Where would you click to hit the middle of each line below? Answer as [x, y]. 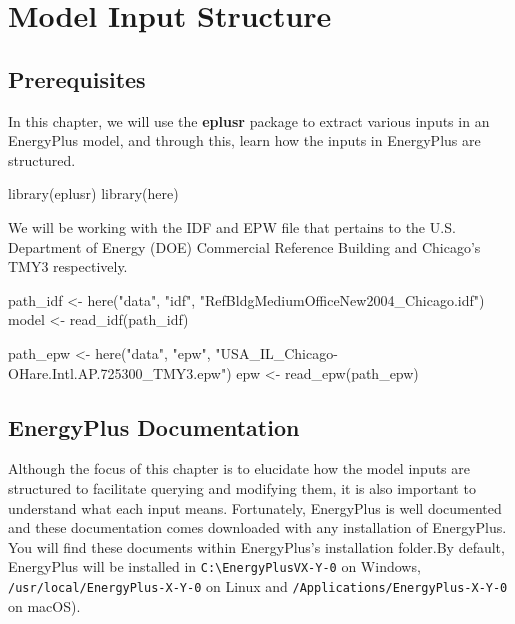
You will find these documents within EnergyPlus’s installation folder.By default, [256, 546]
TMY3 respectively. [68, 266]
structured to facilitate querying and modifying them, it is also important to [242, 487]
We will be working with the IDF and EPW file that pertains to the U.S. [232, 226]
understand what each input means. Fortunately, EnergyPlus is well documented [255, 507]
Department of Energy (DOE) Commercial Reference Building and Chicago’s [244, 246]
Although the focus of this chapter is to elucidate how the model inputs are [239, 468]
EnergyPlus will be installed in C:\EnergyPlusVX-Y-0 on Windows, [214, 566]
